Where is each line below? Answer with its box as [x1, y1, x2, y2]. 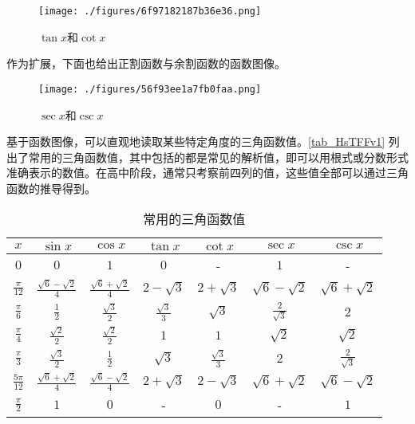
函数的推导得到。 [6, 179, 96, 196]
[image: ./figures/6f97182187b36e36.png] [38, 6, 262, 17]
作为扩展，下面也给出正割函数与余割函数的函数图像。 [6, 55, 286, 72]
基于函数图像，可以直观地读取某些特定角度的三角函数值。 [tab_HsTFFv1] [6, 133, 385, 150]
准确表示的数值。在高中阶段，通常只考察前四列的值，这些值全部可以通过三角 [6, 164, 409, 181]
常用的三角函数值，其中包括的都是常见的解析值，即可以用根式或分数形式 [28, 148, 409, 165]
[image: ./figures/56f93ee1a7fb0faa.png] [38, 83, 262, 95]
